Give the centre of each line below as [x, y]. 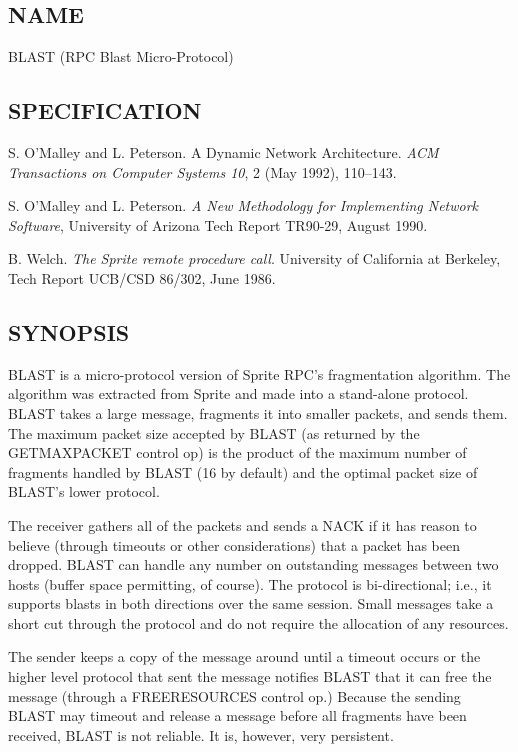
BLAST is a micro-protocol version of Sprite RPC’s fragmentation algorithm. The [259, 373]
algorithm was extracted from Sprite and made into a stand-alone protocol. [238, 393]
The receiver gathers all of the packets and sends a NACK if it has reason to [242, 524]
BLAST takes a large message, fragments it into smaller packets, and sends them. [258, 412]
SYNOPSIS [69, 331]
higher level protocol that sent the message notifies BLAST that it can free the [250, 676]
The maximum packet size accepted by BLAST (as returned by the [214, 432]
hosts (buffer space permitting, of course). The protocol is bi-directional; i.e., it [250, 583]
